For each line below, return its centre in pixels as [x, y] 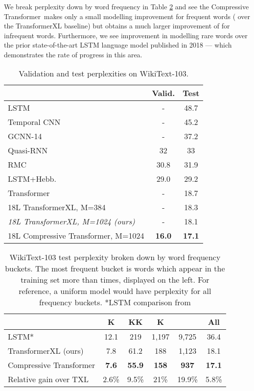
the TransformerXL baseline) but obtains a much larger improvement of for [117, 26]
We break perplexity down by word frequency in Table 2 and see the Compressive [127, 6]
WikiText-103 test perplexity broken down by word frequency [115, 257]
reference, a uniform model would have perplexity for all [115, 291]
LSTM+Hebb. [32, 178]
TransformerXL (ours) [46, 350]
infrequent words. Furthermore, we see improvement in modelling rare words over [126, 35]
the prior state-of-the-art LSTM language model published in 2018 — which [118, 45]
